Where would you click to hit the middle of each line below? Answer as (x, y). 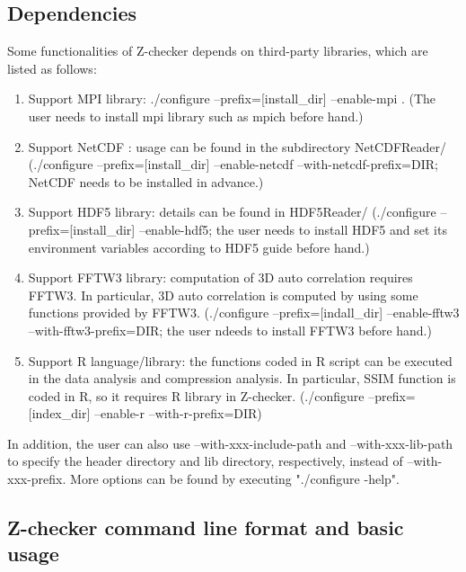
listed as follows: (52, 68)
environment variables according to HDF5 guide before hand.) (199, 247)
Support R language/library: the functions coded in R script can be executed (240, 360)
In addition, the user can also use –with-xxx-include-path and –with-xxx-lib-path (230, 443)
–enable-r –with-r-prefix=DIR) (178, 413)
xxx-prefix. (37, 479)
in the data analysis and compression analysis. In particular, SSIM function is (242, 378)
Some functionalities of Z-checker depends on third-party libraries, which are (218, 51)
